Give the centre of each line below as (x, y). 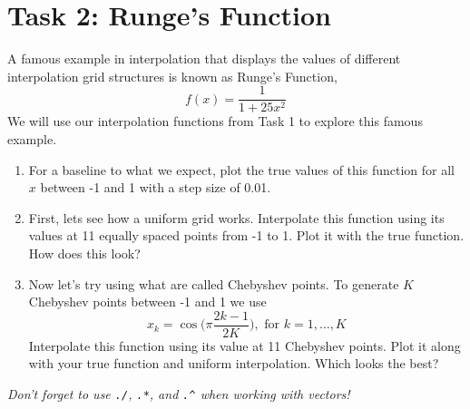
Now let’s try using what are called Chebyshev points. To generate (214, 283)
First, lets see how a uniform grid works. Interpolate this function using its (236, 217)
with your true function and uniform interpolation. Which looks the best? (234, 363)
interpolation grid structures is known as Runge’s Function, (172, 76)
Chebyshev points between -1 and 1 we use (147, 302)
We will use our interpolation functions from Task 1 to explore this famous (215, 121)
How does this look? (84, 253)
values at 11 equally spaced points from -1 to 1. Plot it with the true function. (246, 235)
